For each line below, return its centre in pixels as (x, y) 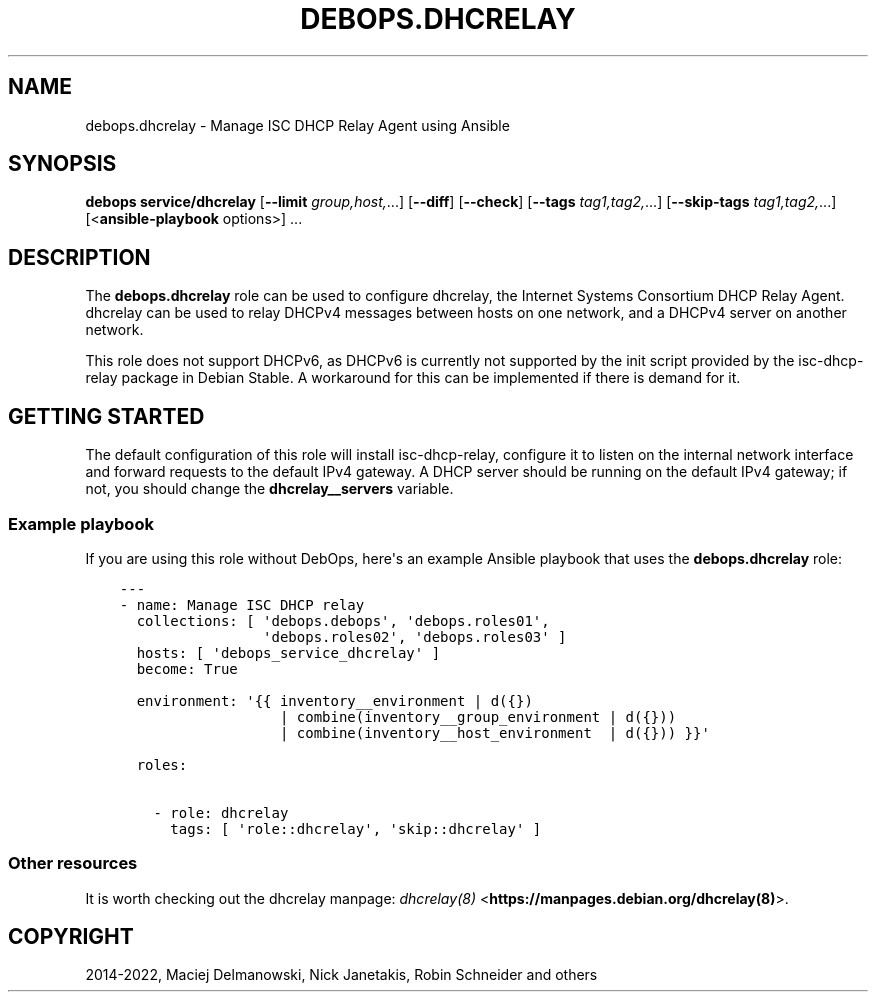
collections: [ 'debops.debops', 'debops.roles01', (343, 620)
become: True (187, 668)
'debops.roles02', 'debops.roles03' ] (415, 636)
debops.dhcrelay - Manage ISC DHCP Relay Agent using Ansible (297, 125)
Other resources (73, 863)
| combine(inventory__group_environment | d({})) (478, 716)
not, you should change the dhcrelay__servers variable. (269, 489)
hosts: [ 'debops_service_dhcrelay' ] (288, 652)
